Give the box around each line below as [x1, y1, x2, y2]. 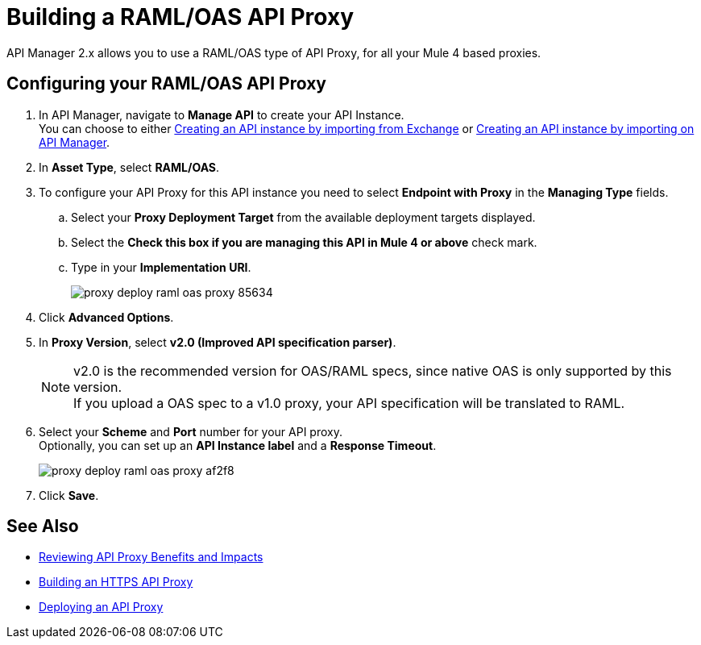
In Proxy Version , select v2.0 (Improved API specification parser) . [39, 335, 396, 349]
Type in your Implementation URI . [71, 260, 251, 274]
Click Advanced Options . [39, 310, 174, 324]
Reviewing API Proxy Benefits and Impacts [39, 550, 263, 564]
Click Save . [39, 488, 99, 502]
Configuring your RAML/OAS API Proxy [6, 73, 326, 94]
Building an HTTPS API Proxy [39, 575, 193, 589]
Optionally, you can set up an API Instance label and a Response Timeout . [39, 438, 437, 452]
